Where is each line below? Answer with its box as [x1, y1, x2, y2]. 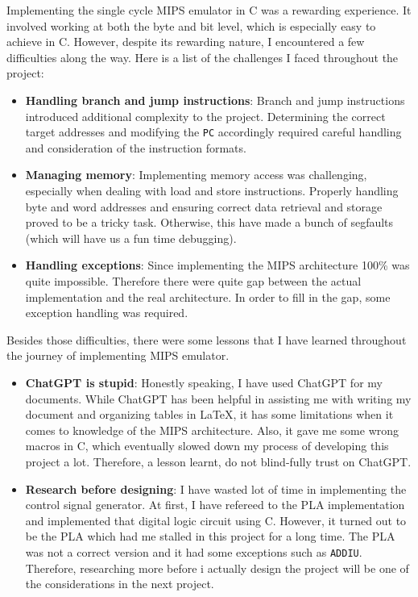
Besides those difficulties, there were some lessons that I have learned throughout [6, 331, 407, 348]
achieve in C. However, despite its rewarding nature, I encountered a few [6, 33, 365, 50]
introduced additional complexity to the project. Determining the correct [25, 107, 386, 124]
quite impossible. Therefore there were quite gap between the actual [25, 272, 362, 289]
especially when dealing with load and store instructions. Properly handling [25, 182, 399, 198]
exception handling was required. [25, 304, 188, 321]
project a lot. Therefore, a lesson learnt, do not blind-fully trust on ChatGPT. [25, 453, 412, 470]
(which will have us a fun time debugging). [25, 229, 237, 246]
